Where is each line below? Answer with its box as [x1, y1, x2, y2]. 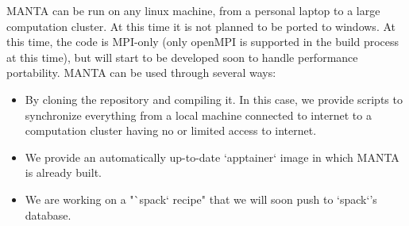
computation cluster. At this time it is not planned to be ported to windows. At [6, 17, 395, 34]
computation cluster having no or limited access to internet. [25, 122, 317, 139]
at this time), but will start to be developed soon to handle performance [6, 48, 358, 65]
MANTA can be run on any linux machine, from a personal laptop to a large [6, 2, 380, 18]
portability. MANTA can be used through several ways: [6, 64, 276, 81]
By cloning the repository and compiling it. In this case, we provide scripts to [25, 90, 403, 107]
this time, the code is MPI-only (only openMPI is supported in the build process [6, 33, 399, 50]
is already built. [25, 164, 102, 181]
